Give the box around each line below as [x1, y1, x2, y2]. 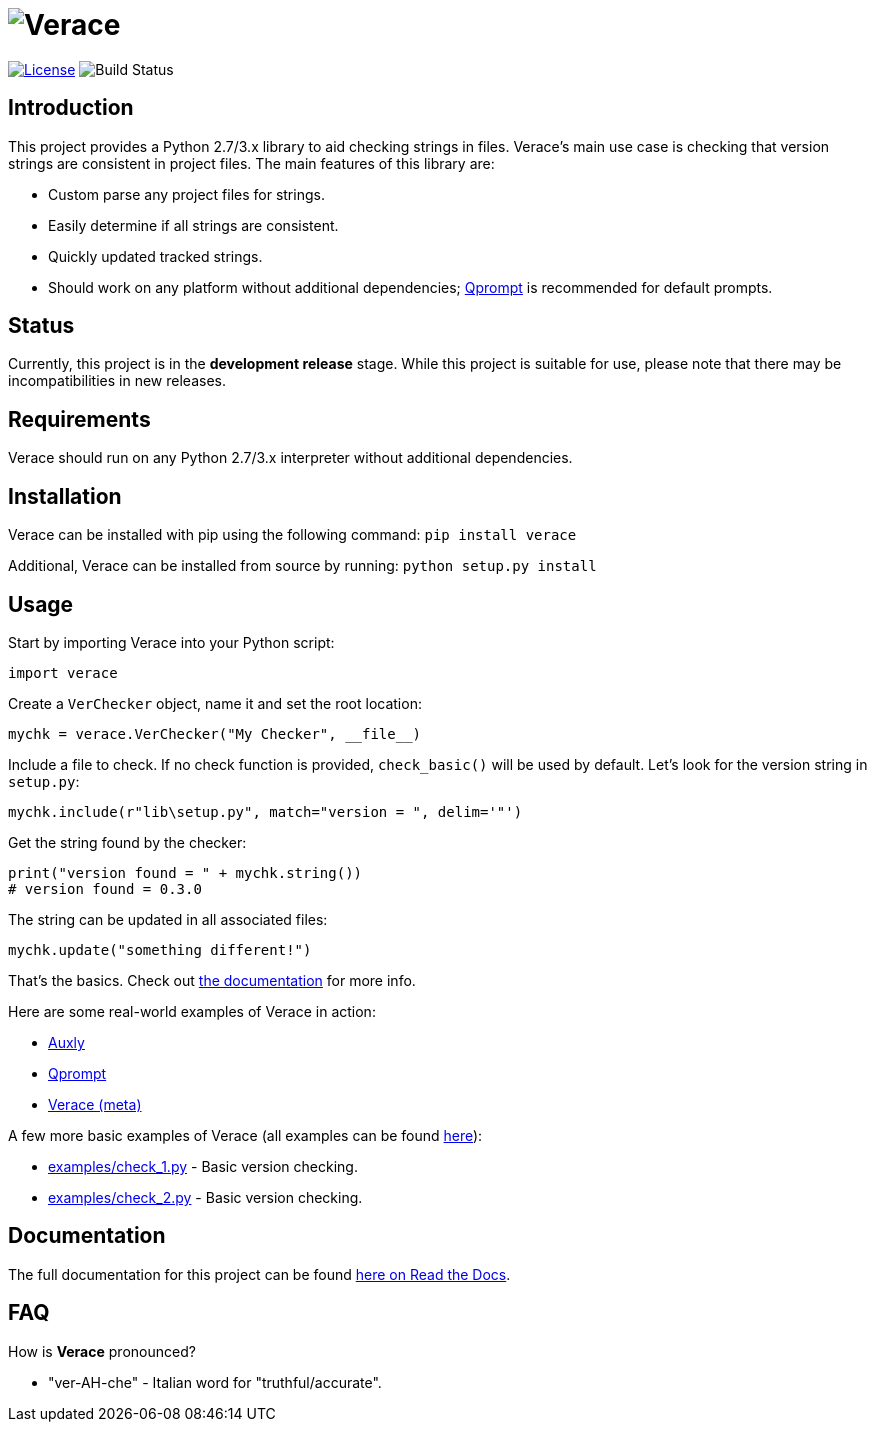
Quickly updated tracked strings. [48, 247, 263, 265]
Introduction [8, 95, 134, 121]
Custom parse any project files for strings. [48, 185, 325, 203]
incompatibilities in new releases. [8, 372, 226, 390]
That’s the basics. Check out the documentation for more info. [8, 971, 416, 989]
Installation [8, 483, 122, 509]
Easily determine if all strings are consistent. [48, 216, 339, 234]
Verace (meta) [48, 1095, 142, 1113]
